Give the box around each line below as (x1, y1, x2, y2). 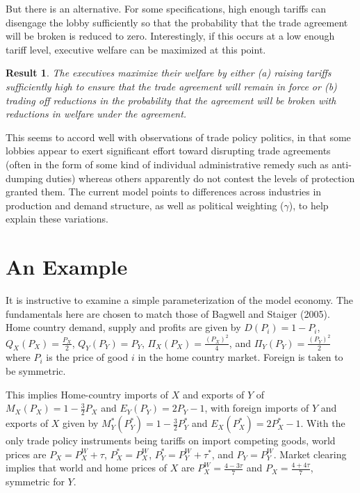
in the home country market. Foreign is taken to (138, 350, 343, 364)
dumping (6, 170, 43, 185)
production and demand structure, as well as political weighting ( (6, 197, 284, 212)
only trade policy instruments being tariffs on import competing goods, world (6, 433, 336, 448)
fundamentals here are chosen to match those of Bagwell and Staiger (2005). (6, 306, 330, 321)
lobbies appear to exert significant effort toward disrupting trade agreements (6, 143, 331, 158)
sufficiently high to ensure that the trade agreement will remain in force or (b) (6, 79, 337, 93)
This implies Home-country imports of (6, 387, 169, 401)
